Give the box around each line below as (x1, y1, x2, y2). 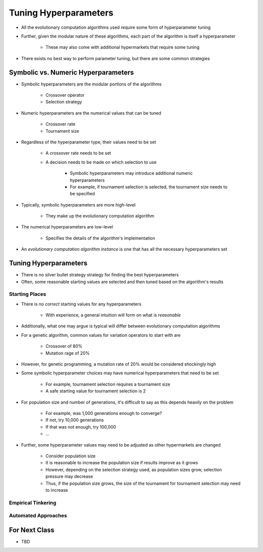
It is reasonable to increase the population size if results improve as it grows (45, 460, 198, 466)
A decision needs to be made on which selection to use (45, 159, 157, 165)
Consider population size (45, 453, 96, 459)
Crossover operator (45, 92, 85, 98)
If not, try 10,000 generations (45, 417, 104, 423)
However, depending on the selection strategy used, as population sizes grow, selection (45, 467, 222, 472)
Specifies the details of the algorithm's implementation (45, 235, 155, 241)
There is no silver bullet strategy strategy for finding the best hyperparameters (21, 272, 179, 278)
